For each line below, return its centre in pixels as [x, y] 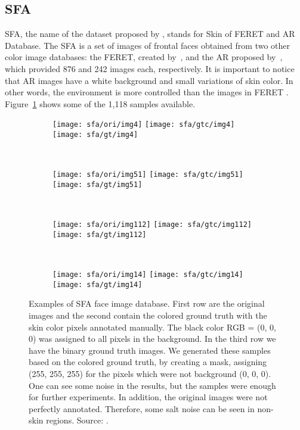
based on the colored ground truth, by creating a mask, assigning [148, 362]
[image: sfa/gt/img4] [95, 135]
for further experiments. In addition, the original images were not [148, 397]
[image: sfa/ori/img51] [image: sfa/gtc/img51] [148, 175]
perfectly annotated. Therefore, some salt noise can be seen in [142, 408]
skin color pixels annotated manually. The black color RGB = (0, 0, [152, 327]
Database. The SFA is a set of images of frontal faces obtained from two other [148, 45]
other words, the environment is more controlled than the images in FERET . [147, 92]
